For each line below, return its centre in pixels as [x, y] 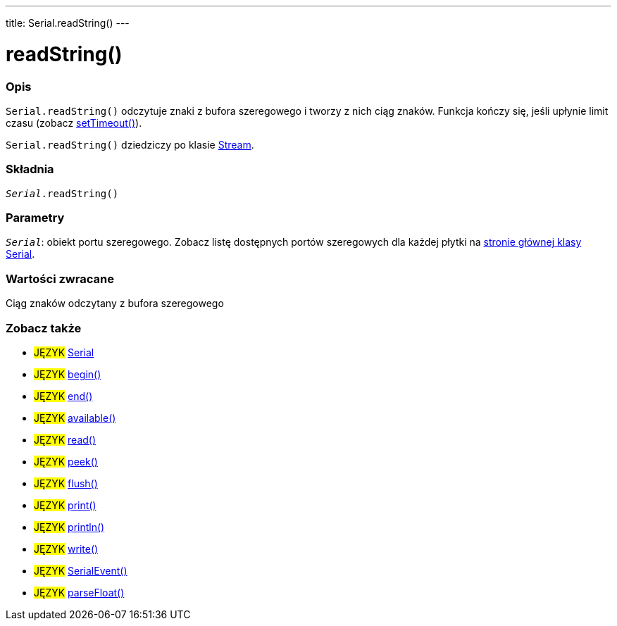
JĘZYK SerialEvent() [81, 570]
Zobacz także [44, 328]
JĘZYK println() [69, 527]
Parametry [35, 218]
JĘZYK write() [66, 549]
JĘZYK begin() [68, 374]
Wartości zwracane [60, 278]
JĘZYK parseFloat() [79, 592]
